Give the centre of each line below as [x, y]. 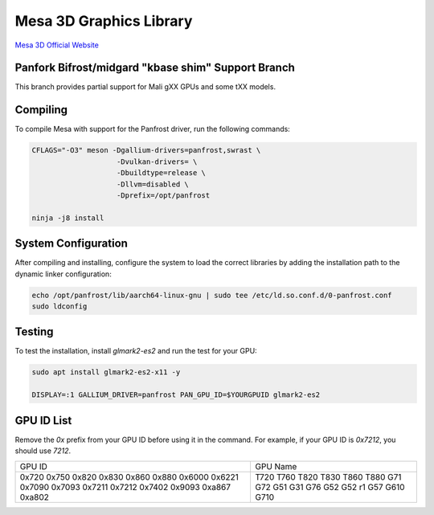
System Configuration [72, 244]
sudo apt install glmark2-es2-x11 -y [106, 372]
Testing [34, 332]
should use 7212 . [43, 451]
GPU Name [276, 466]
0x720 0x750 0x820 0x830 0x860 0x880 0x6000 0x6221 [129, 476]
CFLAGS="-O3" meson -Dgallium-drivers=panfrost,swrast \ [146, 150]
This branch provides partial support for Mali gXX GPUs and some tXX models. [145, 87]
